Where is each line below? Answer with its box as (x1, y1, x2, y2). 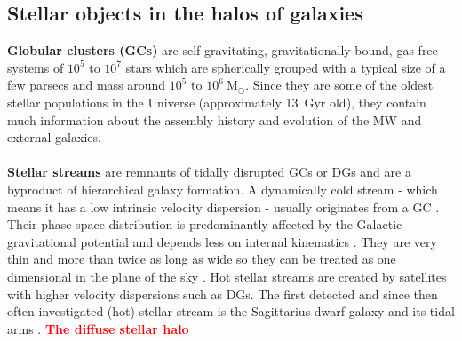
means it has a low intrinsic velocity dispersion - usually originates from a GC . (7, 197, 440, 216)
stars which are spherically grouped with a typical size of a (125, 58, 446, 76)
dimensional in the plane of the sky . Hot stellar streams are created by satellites (7, 266, 447, 285)
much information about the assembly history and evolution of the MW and (7, 110, 422, 129)
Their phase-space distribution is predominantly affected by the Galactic (7, 215, 402, 234)
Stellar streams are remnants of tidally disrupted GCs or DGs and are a (7, 163, 411, 181)
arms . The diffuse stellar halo (7, 319, 189, 337)
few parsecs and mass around (7, 75, 166, 94)
